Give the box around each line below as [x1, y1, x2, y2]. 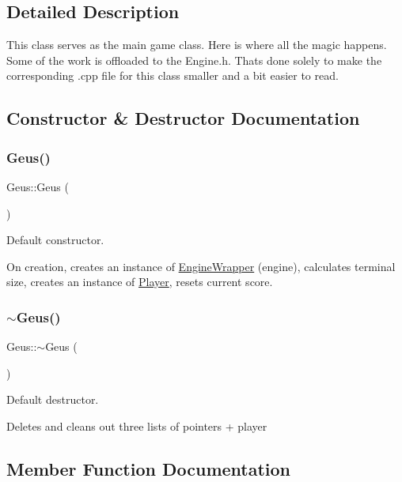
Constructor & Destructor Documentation [6, 106, 360, 130]
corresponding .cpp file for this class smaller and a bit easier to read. [6, 67, 339, 84]
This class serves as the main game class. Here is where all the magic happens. [6, 36, 387, 53]
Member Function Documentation [6, 456, 291, 480]
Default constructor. [6, 232, 104, 248]
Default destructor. [6, 391, 99, 408]
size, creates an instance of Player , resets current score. [6, 273, 273, 290]
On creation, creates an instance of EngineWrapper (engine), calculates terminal [6, 258, 396, 274]
